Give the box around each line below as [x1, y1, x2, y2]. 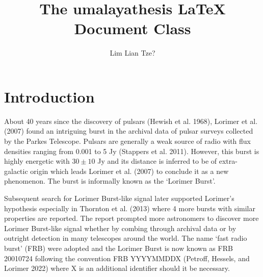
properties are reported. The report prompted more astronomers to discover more [4, 213, 259, 223]
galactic [4, 165, 28, 176]
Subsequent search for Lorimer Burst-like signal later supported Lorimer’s [4, 193, 234, 203]
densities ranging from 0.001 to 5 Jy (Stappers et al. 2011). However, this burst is [4, 145, 259, 156]
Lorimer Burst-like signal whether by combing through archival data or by [4, 222, 236, 233]
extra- [219, 156, 238, 166]
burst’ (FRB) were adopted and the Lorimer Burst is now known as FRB [4, 242, 233, 253]
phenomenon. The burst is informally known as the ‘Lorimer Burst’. [4, 175, 216, 186]
